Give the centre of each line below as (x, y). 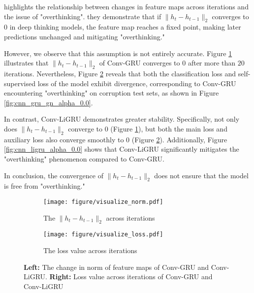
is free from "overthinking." (45, 186)
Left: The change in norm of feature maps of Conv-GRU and (116, 267)
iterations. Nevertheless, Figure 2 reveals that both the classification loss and (120, 73)
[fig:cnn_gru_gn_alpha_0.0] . (48, 102)
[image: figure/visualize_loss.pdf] (103, 235)
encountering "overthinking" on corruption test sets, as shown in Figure (111, 93)
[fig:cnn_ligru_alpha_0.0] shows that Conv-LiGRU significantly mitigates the (122, 149)
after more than (212, 63)
